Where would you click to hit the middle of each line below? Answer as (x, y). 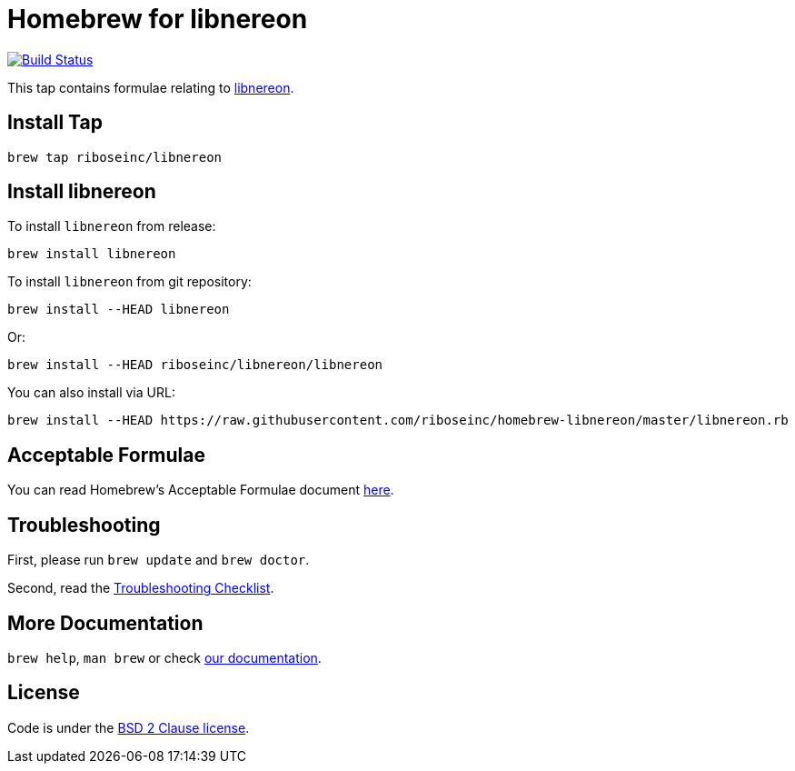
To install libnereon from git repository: (129, 282)
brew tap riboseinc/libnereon (115, 157)
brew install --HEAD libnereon (119, 310)
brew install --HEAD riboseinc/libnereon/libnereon (195, 365)
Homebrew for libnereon (158, 19)
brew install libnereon (92, 254)
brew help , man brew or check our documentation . (164, 657)
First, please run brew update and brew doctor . (159, 560)
